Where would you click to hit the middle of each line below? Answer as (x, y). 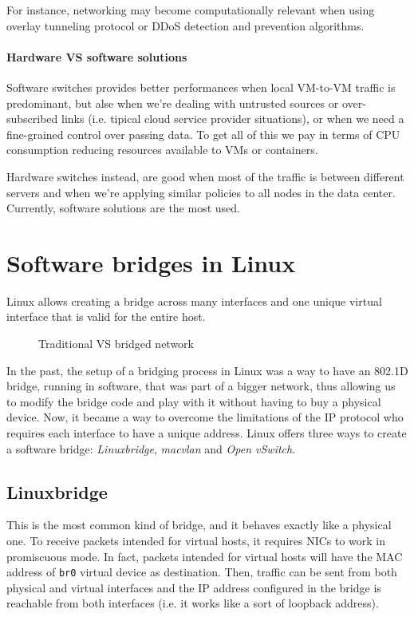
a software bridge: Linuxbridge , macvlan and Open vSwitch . (151, 448)
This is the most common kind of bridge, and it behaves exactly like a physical (199, 525)
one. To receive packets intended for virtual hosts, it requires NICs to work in (196, 540)
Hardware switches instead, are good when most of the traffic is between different (205, 176)
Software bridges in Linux (151, 262)
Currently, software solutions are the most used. (123, 208)
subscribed (32, 119)
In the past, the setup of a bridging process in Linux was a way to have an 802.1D (207, 370)
